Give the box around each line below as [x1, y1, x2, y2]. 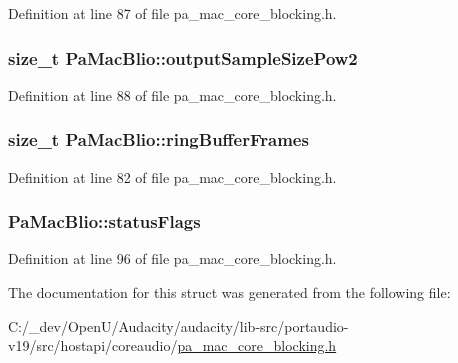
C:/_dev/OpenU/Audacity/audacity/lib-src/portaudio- [8, 315, 349, 336]
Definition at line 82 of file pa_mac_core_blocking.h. [8, 166, 337, 187]
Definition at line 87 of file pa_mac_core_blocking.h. [8, 3, 337, 23]
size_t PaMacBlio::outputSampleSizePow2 [8, 45, 358, 70]
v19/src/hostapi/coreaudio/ [8, 335, 178, 356]
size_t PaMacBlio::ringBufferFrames [8, 127, 309, 152]
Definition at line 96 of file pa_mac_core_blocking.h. [8, 248, 337, 269]
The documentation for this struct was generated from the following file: [8, 282, 451, 303]
